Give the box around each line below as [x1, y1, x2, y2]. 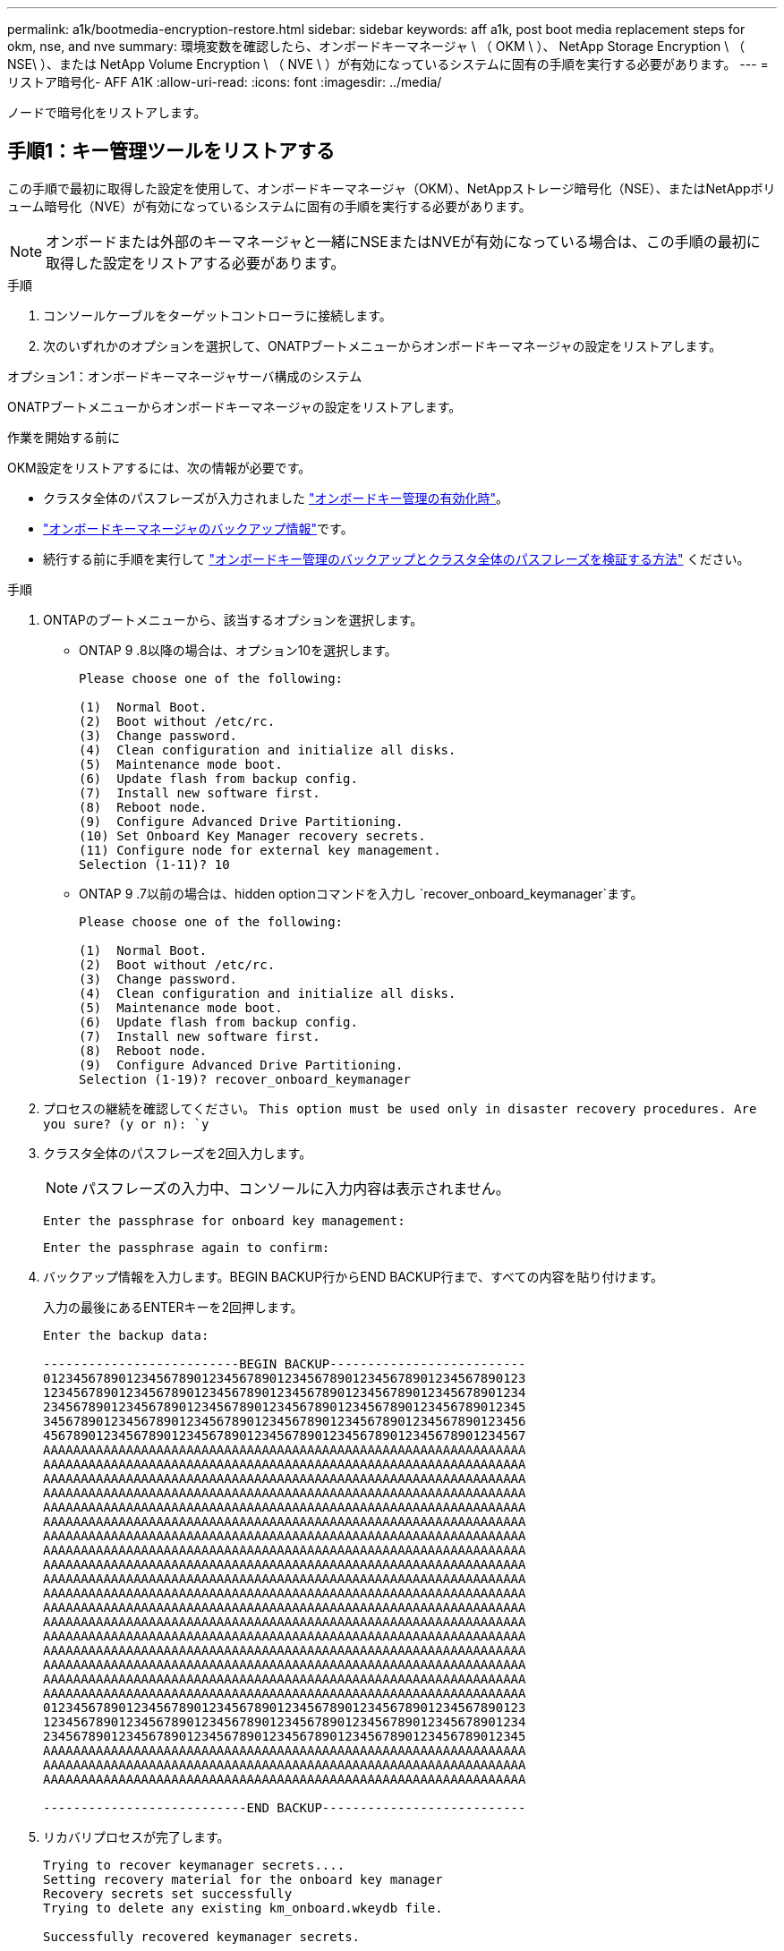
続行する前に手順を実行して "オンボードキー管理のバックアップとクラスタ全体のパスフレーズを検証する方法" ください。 [43, 550, 750, 567]
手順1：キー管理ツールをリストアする [7, 140, 336, 163]
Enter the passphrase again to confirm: [43, 1240, 330, 1255]
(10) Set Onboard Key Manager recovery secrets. [79, 828, 426, 843]
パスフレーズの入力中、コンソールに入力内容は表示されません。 [81, 1179, 510, 1197]
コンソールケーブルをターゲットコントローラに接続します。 [43, 307, 392, 323]
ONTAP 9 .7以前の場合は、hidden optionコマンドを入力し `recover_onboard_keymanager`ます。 [79, 885, 643, 901]
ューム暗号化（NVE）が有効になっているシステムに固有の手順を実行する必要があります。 [7, 198, 532, 214]
